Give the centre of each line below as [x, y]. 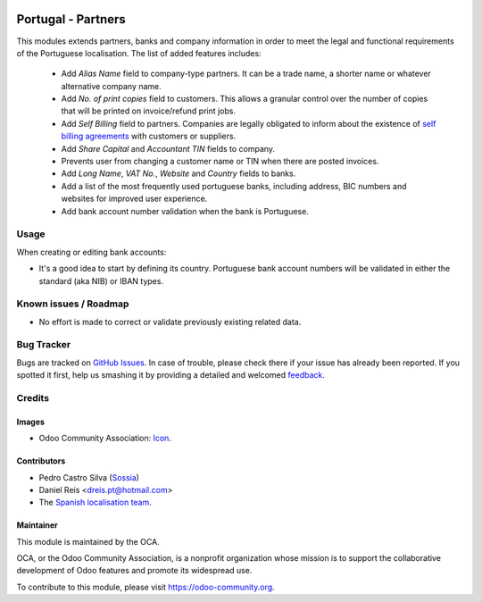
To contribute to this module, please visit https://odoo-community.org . [146, 587]
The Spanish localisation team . [95, 502]
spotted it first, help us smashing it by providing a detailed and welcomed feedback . [171, 375]
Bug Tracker [44, 345]
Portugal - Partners [71, 19]
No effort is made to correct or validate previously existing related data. [170, 322]
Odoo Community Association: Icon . [105, 439]
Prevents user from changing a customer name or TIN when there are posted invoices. [220, 162]
